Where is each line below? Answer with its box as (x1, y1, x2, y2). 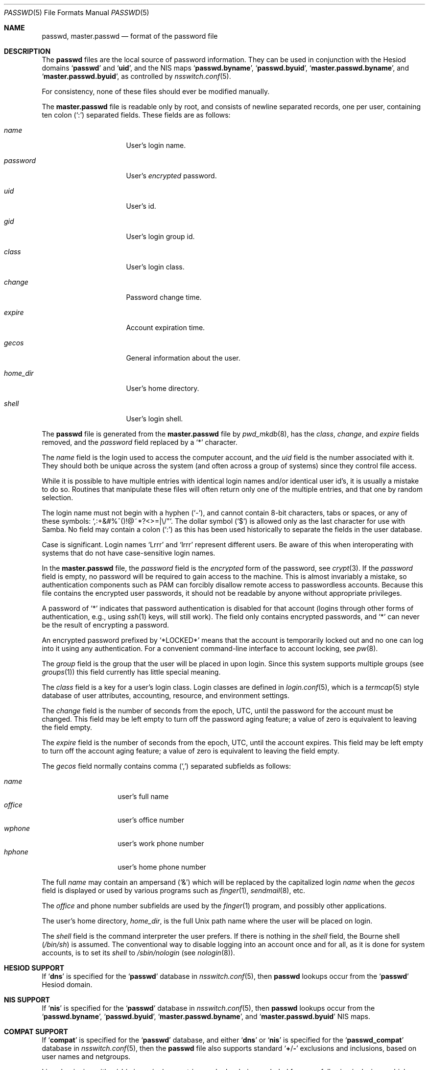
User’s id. (126, 202, 156, 210)
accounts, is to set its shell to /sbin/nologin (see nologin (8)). (42, 948, 235, 957)
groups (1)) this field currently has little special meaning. (42, 668, 221, 676)
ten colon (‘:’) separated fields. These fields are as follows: (42, 111, 231, 119)
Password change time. (126, 293, 202, 301)
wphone (4, 824, 30, 832)
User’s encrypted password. (126, 171, 217, 180)
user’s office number (118, 816, 184, 824)
